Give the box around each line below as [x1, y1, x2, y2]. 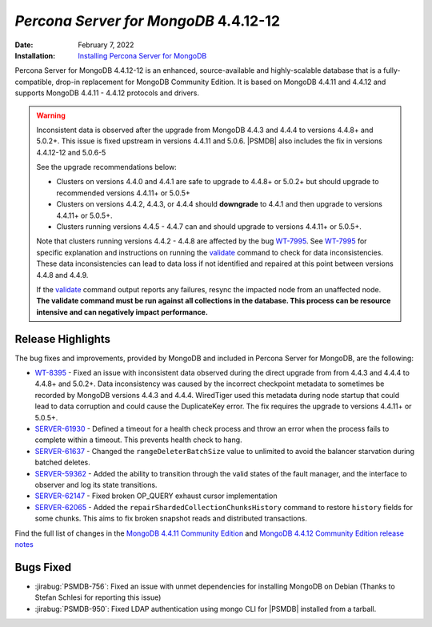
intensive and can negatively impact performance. [36, 307, 208, 316]
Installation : [14, 50, 56, 60]
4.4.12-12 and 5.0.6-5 [36, 147, 106, 157]
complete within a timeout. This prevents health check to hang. [34, 435, 243, 444]
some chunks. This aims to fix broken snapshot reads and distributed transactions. [34, 513, 307, 524]
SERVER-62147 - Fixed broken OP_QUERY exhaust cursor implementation [34, 491, 278, 500]
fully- [382, 66, 401, 75]
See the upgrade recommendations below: [36, 163, 178, 172]
